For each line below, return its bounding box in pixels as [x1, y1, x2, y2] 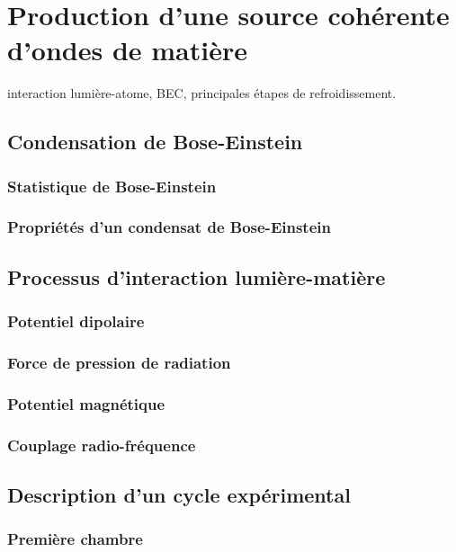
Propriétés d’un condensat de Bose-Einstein [7, 216, 331, 238]
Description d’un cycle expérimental [7, 480, 351, 508]
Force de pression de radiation [7, 351, 231, 373]
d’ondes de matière [7, 31, 247, 68]
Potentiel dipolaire [7, 310, 145, 333]
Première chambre [7, 528, 143, 550]
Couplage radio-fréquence [7, 433, 196, 456]
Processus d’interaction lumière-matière [7, 263, 386, 290]
